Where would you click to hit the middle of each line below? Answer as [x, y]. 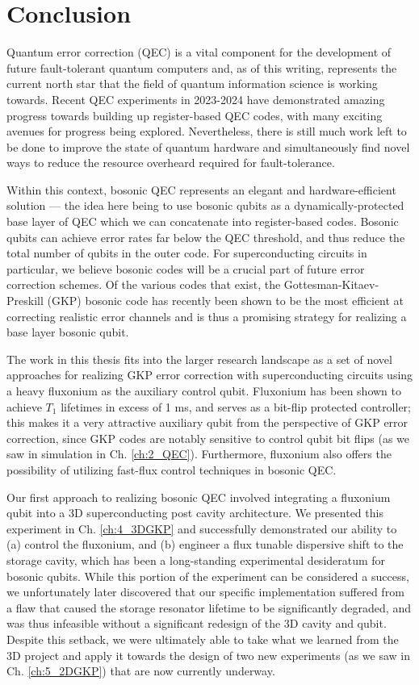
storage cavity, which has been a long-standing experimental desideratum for [196, 560]
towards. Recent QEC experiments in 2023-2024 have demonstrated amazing [196, 99]
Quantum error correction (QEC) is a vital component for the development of [199, 52]
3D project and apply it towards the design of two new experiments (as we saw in [208, 655]
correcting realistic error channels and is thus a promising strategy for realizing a [207, 316]
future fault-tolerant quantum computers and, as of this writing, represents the [202, 67]
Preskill [25, 301]
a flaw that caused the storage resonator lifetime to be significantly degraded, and [209, 607]
